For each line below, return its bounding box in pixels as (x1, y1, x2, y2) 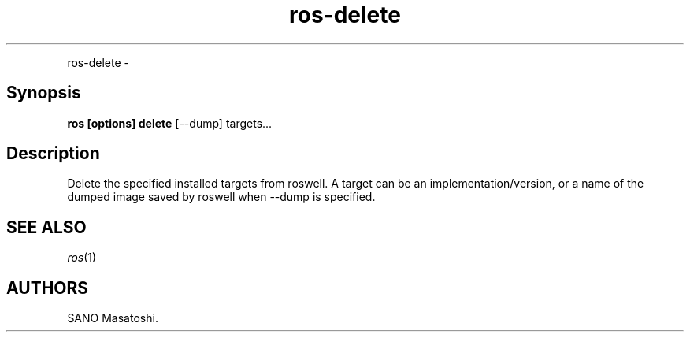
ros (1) (67, 251, 97, 265)
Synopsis (6, 83, 81, 103)
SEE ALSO (6, 217, 87, 237)
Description (6, 143, 100, 164)
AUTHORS (6, 277, 89, 298)
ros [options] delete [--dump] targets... (67, 116, 273, 130)
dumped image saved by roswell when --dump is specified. (67, 190, 376, 204)
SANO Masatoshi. (67, 311, 158, 325)
